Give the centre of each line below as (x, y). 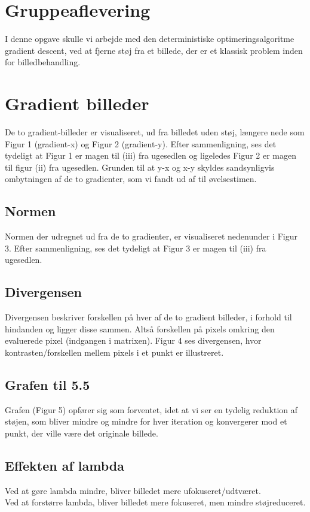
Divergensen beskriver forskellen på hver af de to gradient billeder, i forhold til (148, 317)
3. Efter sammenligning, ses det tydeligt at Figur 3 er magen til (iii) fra (136, 248)
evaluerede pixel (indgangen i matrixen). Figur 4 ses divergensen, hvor (133, 340)
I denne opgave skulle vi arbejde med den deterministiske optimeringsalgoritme (150, 39)
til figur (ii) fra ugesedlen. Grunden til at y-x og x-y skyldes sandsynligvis (140, 167)
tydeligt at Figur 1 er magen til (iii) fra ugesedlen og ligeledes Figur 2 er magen (151, 155)
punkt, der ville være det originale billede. (82, 433)
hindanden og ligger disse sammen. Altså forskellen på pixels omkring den (140, 328)
